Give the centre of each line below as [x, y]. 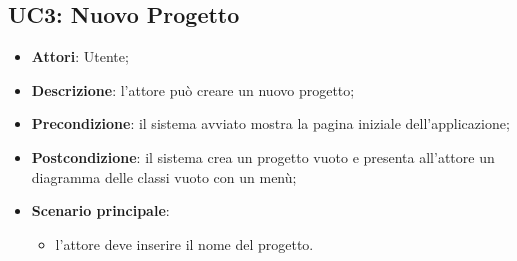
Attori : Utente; [80, 56]
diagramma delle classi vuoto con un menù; [164, 176]
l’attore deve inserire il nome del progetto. [184, 243]
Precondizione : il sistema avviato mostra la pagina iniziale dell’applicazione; [270, 123]
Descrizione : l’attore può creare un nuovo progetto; [193, 89]
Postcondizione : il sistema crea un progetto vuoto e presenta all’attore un [263, 156]
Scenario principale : [100, 210]
